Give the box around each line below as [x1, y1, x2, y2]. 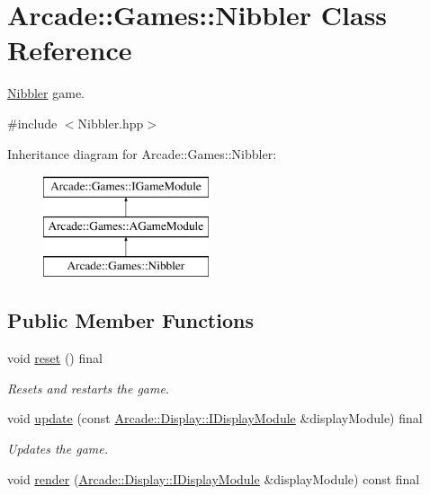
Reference [7, 31, 132, 68]
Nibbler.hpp [77, 113, 144, 132]
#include [7, 113, 58, 132]
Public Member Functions [7, 306, 254, 334]
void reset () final [7, 349, 103, 367]
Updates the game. [7, 439, 109, 458]
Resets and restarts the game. [7, 378, 170, 397]
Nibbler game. [7, 84, 85, 102]
